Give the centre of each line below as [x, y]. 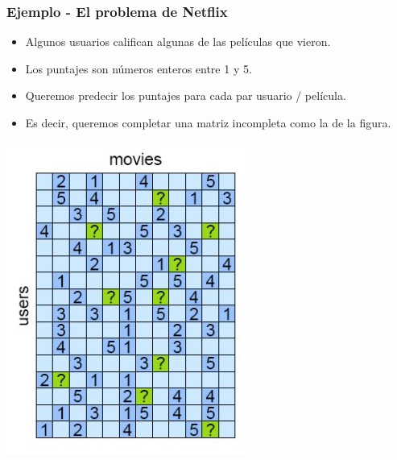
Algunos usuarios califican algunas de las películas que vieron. [178, 41]
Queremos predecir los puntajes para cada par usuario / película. [186, 95]
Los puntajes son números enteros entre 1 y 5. [139, 68]
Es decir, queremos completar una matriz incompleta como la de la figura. [208, 122]
